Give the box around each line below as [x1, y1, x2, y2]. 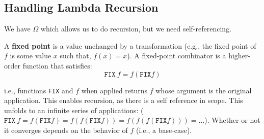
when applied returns [81, 85, 148, 95]
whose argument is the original [155, 85, 252, 95]
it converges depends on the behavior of [4, 125, 128, 135]
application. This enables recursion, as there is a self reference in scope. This [4, 95, 243, 106]
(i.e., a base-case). [136, 125, 192, 135]
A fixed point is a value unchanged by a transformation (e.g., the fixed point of [4, 40, 256, 51]
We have [4, 23, 31, 34]
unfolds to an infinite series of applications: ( [4, 105, 144, 115]
